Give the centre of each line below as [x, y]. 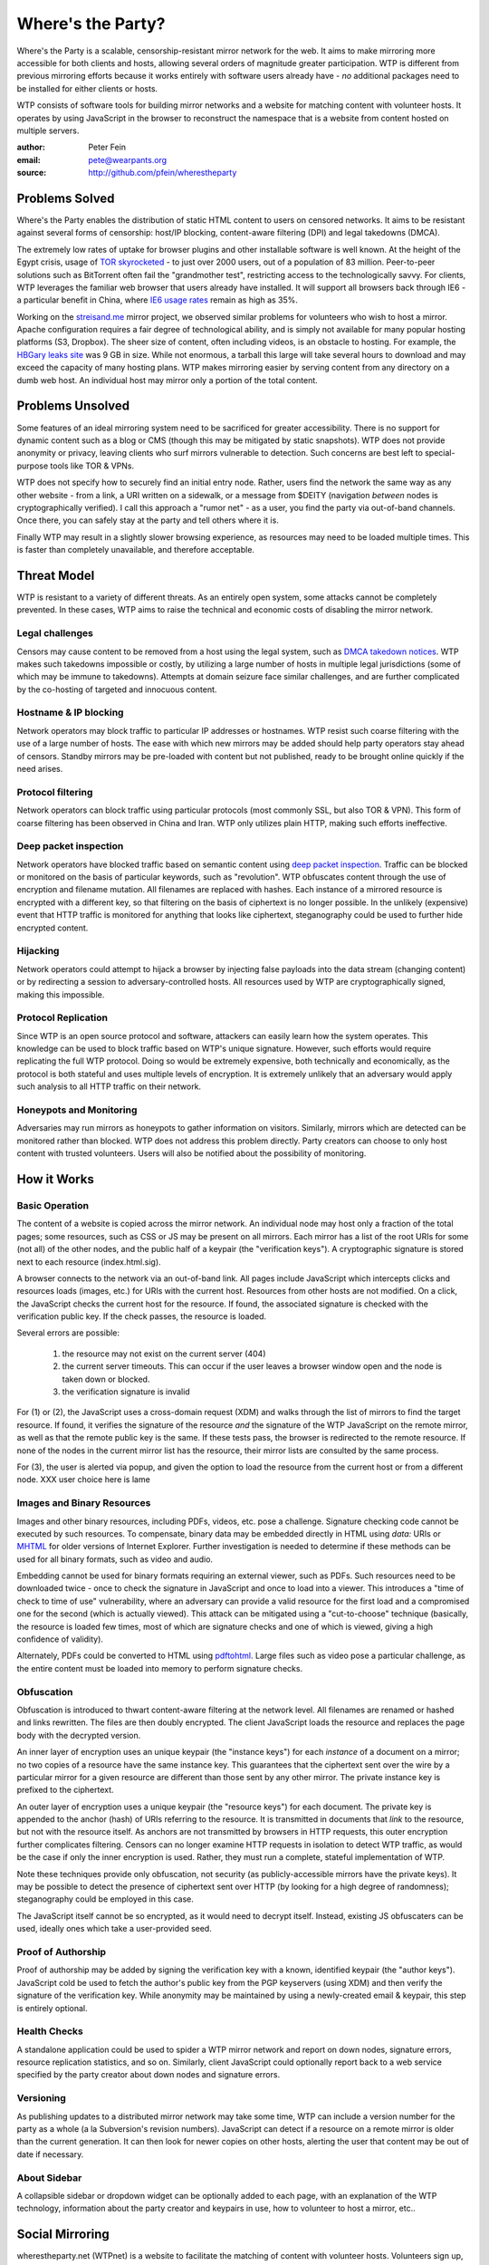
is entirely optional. [52, 2008]
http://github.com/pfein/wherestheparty [163, 173]
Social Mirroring [63, 2235]
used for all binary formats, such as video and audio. [115, 1559]
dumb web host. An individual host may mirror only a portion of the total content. [168, 380]
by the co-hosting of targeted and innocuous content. [117, 689]
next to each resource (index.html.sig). [89, 1262]
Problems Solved [66, 198]
